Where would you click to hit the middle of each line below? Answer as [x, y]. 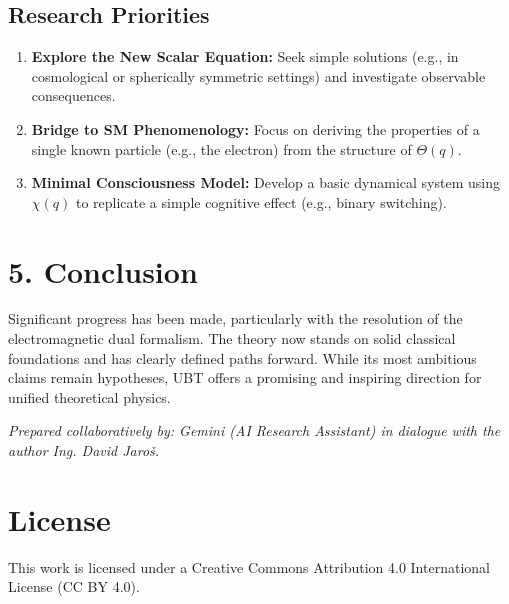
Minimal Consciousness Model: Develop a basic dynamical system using [265, 182]
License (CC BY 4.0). [74, 586]
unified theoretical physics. [89, 396]
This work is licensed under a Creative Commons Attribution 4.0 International [249, 566]
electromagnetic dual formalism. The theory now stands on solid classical [232, 338]
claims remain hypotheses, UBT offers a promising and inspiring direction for [245, 377]
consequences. [73, 95]
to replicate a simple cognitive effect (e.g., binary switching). [261, 201]
